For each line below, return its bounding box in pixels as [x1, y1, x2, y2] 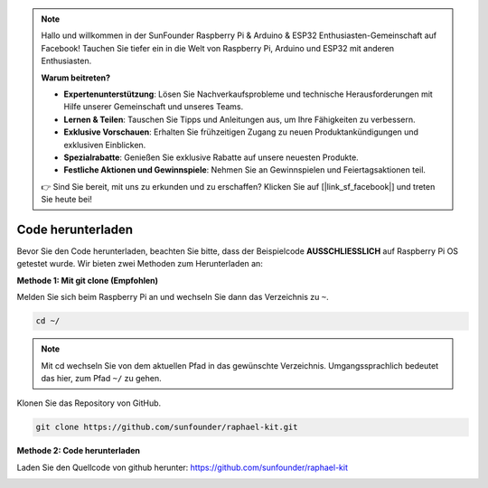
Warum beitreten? [41, 72, 111, 83]
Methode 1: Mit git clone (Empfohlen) [16, 275, 158, 286]
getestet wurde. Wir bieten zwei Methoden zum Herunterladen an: [16, 258, 264, 269]
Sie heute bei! [41, 194, 92, 205]
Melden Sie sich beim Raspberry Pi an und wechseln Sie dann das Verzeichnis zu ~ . [16, 292, 329, 303]
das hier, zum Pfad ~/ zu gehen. [41, 372, 162, 383]
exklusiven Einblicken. [63, 139, 146, 150]
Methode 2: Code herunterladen [16, 446, 140, 456]
